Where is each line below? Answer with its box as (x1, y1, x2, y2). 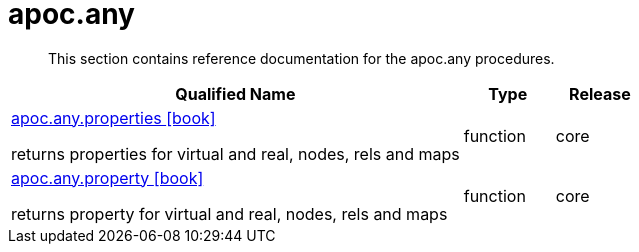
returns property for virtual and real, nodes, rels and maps (11, 203, 448, 224)
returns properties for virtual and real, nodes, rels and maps (11, 143, 460, 164)
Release (569, 83, 631, 104)
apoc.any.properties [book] (11, 107, 216, 128)
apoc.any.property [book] (11, 167, 204, 188)
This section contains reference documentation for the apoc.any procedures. (48, 49, 555, 67)
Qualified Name (175, 83, 296, 104)
